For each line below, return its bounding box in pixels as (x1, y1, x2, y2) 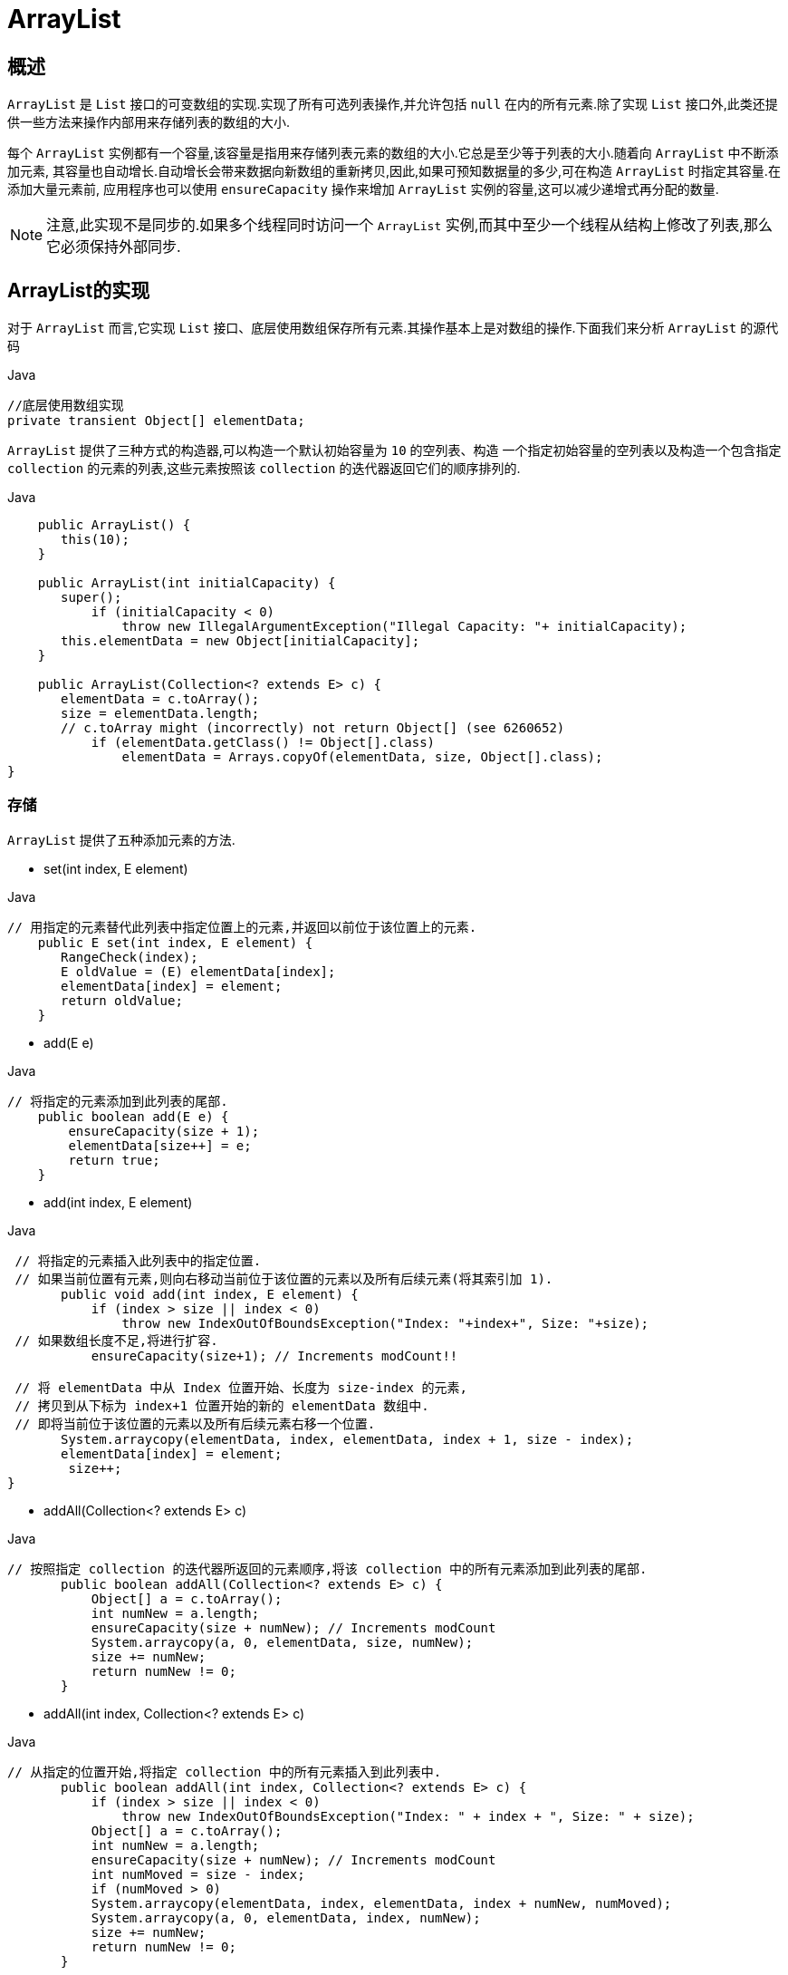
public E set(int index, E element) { (37, 934, 313, 950)
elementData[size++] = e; (68, 1138, 252, 1153)
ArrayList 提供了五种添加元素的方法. (7, 831, 235, 847)
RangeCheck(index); (61, 949, 198, 964)
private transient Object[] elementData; (7, 413, 305, 429)
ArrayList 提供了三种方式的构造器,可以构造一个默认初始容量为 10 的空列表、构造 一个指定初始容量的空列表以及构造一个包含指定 (7, 442, 782, 459)
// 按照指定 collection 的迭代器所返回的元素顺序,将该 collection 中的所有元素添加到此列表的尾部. (7, 1561, 648, 1576)
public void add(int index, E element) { (61, 1286, 359, 1302)
